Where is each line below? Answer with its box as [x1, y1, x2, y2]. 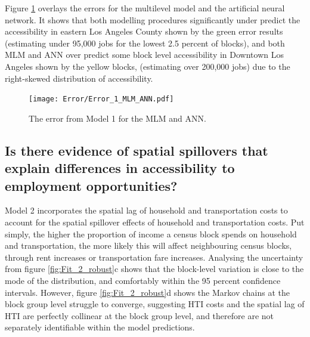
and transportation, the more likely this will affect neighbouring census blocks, [5, 239, 292, 252]
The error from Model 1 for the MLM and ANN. [29, 112, 206, 124]
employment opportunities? [5, 176, 178, 194]
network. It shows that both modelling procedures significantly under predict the [5, 13, 300, 26]
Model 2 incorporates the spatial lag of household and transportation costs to [5, 204, 288, 217]
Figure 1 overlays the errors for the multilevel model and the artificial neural [5, 2, 285, 14]
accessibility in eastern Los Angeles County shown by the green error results [5, 25, 283, 38]
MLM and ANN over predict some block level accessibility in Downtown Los [5, 48, 284, 61]
